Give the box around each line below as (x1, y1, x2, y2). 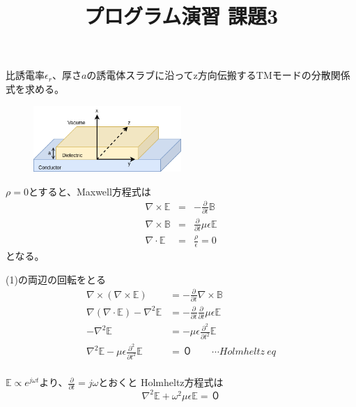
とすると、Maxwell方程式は (28, 184, 151, 198)
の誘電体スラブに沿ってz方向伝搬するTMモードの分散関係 (86, 68, 350, 82)
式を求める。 (6, 81, 64, 96)
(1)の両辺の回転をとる (6, 272, 106, 286)
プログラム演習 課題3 (84, 1, 278, 30)
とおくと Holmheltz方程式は (98, 375, 224, 390)
